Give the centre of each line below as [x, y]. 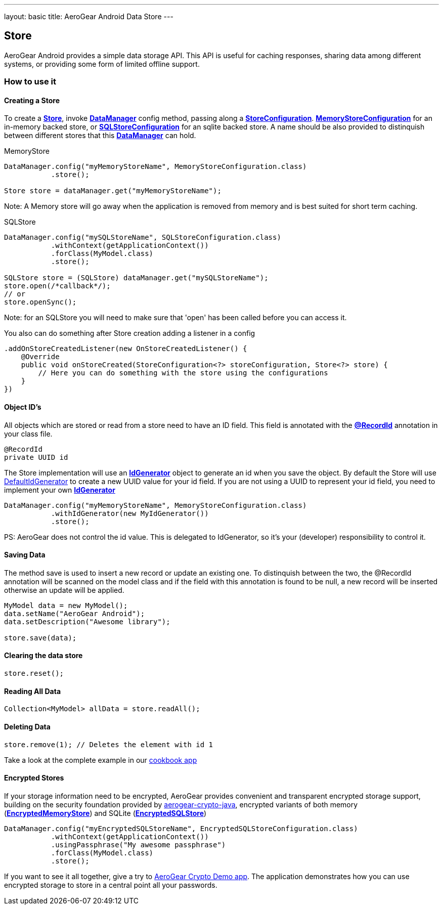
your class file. [28, 434]
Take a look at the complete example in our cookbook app [101, 760]
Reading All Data [33, 691]
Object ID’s [23, 407]
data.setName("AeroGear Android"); [75, 613]
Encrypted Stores [34, 778]
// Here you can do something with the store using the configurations [183, 373]
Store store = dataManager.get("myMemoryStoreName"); [113, 191]
